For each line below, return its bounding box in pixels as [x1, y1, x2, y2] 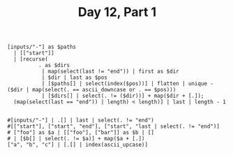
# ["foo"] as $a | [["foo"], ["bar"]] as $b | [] [7, 129, 155, 136]
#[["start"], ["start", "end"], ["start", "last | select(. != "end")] [7, 123, 220, 130]
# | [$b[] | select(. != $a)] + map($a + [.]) [7, 135, 145, 142]
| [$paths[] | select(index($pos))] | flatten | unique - [41, 80, 214, 87]
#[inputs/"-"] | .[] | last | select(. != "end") [7, 117, 155, 124]
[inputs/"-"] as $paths [7, 43, 77, 51]
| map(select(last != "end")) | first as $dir [41, 68, 179, 75]
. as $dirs [38, 62, 70, 69]
